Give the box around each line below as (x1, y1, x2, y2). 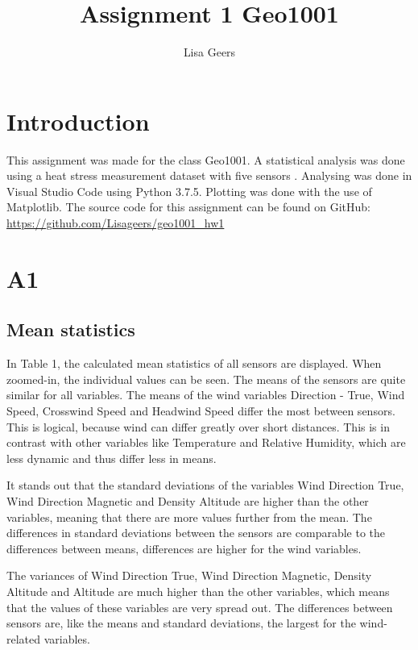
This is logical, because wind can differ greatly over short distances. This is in (6, 418, 390, 435)
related (6, 630, 41, 647)
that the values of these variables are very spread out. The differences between (6, 598, 393, 615)
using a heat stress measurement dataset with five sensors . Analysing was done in (6, 167, 412, 184)
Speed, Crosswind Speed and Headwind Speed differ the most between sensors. (6, 402, 395, 419)
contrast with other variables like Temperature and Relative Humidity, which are (6, 434, 406, 451)
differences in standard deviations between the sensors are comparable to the (6, 524, 386, 541)
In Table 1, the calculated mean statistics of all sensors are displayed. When (6, 355, 382, 372)
